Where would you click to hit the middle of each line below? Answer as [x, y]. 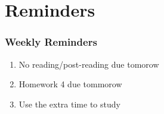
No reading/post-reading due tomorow [89, 64]
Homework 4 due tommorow [70, 84]
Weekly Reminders [51, 42]
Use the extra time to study [69, 104]
